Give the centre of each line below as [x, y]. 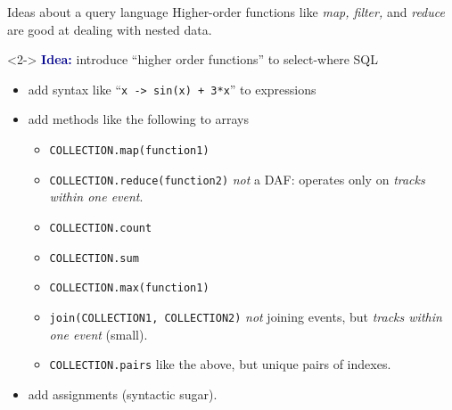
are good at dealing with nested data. [110, 29]
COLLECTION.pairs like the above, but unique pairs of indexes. [220, 364]
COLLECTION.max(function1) [129, 288]
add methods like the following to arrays [138, 119]
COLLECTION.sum [94, 258]
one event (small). [99, 334]
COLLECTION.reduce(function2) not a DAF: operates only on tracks [237, 179]
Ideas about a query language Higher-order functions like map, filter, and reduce [226, 12]
